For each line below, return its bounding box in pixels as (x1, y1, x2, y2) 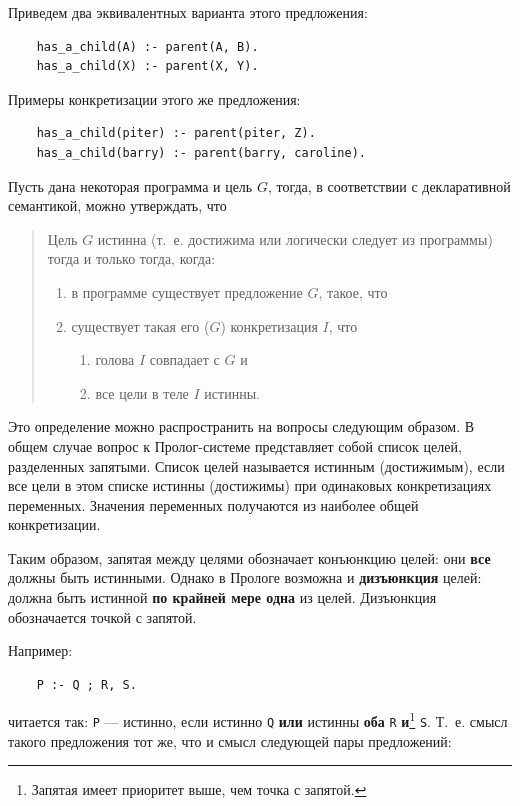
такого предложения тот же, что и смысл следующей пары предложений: (8, 730, 452, 751)
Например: (8, 640, 73, 661)
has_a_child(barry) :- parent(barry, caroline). (36, 145, 366, 160)
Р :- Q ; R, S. (36, 677, 137, 692)
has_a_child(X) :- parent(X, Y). (36, 59, 259, 74)
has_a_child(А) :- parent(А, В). (36, 39, 259, 54)
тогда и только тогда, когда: (47, 248, 216, 269)
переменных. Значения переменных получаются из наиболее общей (8, 494, 419, 515)
